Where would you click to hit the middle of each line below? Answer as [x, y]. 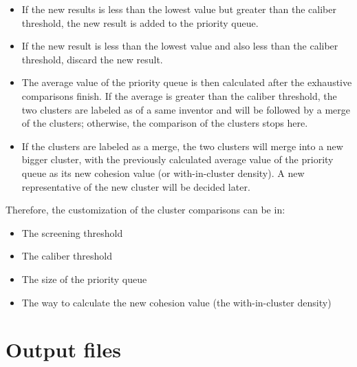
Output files [63, 349]
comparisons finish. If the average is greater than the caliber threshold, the [179, 95]
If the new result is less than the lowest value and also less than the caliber [180, 46]
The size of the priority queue [84, 279]
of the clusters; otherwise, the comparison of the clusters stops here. [165, 123]
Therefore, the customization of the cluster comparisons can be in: [145, 210]
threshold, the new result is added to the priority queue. [140, 22]
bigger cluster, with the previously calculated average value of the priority [177, 159]
